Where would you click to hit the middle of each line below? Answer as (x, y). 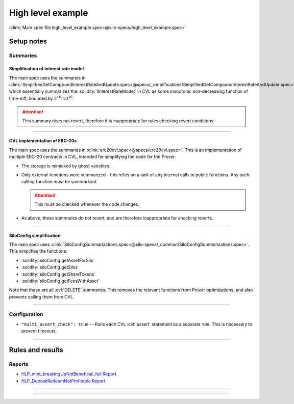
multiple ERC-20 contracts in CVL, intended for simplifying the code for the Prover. (93, 157)
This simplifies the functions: (38, 251)
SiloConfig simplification (35, 235)
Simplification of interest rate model (47, 69)
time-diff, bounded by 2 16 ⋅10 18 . (41, 98)
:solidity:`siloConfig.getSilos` (50, 267)
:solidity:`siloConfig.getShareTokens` (58, 274)
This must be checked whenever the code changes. (87, 204)
